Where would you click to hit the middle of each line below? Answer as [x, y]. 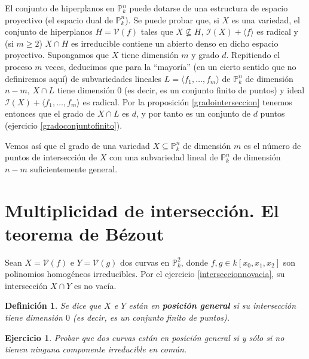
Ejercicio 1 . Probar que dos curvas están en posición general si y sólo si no [145, 337]
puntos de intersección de [51, 157]
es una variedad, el [266, 19]
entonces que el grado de [50, 113]
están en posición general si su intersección [212, 305]
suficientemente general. [74, 168]
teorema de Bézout [85, 233]
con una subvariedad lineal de [164, 157]
